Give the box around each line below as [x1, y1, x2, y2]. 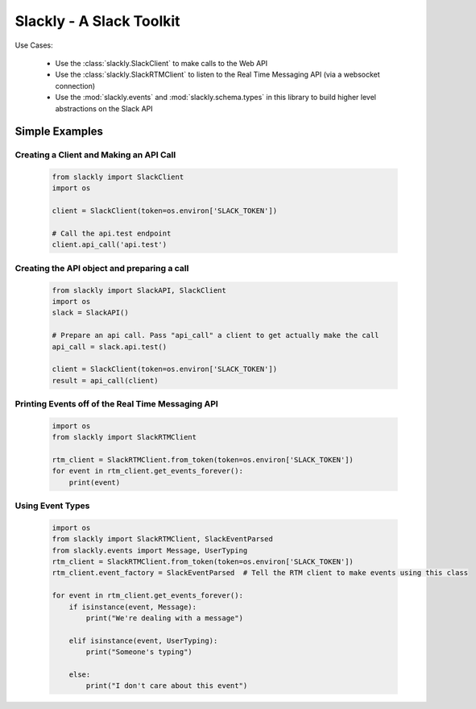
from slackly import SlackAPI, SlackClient [52, 286, 227, 294]
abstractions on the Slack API [55, 103, 153, 113]
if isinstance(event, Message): [68, 602, 197, 611]
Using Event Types [14, 500, 90, 511]
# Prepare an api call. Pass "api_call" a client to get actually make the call [52, 331, 379, 340]
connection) [55, 81, 96, 90]
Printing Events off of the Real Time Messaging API [14, 398, 219, 410]
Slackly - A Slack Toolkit [14, 12, 180, 30]
